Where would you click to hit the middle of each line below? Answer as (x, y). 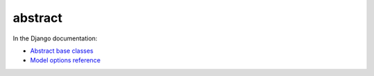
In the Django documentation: (55, 38)
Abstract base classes (62, 51)
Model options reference (65, 60)
